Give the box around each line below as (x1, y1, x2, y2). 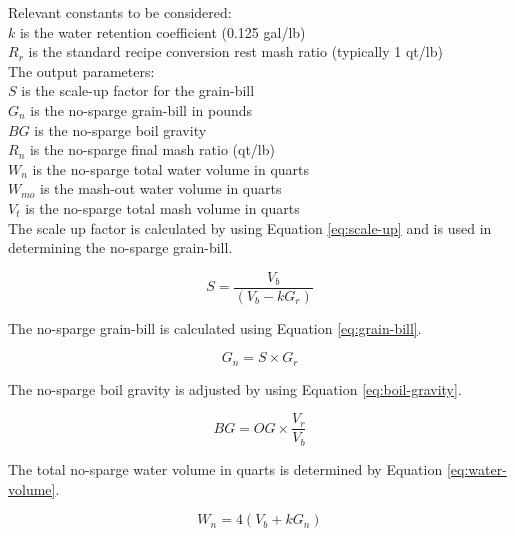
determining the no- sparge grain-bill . (8, 237, 233, 258)
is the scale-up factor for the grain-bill (21, 80, 255, 101)
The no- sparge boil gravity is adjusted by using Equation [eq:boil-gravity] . (8, 378, 462, 399)
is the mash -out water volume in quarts (40, 178, 282, 199)
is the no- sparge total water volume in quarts (32, 158, 310, 179)
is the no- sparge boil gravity (34, 119, 207, 140)
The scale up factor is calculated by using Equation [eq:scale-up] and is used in (8, 217, 492, 238)
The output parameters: (8, 60, 155, 81)
